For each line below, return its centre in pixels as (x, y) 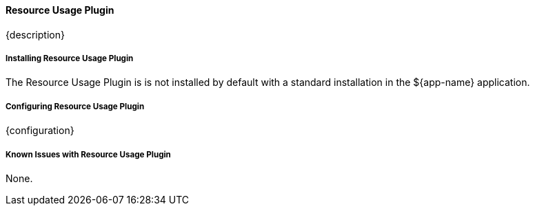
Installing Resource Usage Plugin (70, 58)
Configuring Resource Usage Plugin (75, 106)
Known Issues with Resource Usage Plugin (88, 154)
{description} (35, 34)
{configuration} (40, 131)
